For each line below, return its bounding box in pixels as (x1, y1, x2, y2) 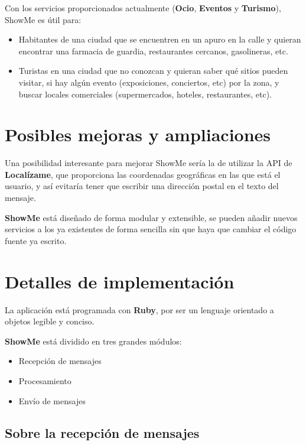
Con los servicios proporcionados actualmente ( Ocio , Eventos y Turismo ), (5, 2, 281, 14)
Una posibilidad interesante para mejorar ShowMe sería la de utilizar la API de (5, 157, 292, 169)
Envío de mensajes (18, 394, 86, 407)
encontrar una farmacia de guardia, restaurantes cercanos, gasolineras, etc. (18, 44, 288, 57)
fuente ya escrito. (5, 234, 67, 246)
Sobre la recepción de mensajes (5, 423, 200, 441)
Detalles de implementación (5, 269, 235, 293)
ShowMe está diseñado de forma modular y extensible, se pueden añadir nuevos (5, 211, 298, 223)
